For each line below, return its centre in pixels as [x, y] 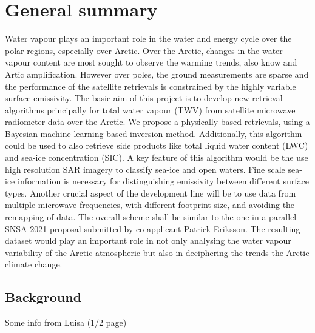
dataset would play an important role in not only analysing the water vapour [148, 240]
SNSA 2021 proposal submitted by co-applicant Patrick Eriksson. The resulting [153, 228]
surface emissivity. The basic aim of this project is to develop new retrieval [144, 98]
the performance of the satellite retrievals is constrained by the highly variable [151, 86]
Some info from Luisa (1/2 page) [66, 322]
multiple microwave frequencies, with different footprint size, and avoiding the [150, 205]
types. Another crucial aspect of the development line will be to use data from [151, 193]
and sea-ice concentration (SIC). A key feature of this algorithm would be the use [157, 157]
